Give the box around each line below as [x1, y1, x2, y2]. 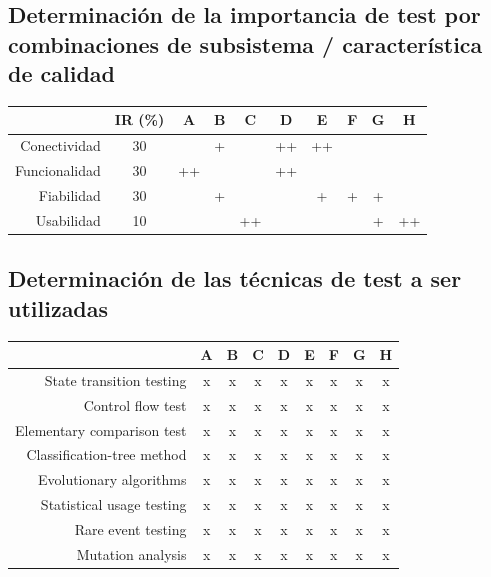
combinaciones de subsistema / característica [8, 28, 483, 59]
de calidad [8, 58, 115, 89]
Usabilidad [35, 209, 101, 230]
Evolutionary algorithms [37, 469, 187, 490]
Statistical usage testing [40, 494, 187, 515]
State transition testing [44, 369, 187, 390]
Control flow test [83, 394, 187, 415]
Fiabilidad [38, 185, 101, 206]
